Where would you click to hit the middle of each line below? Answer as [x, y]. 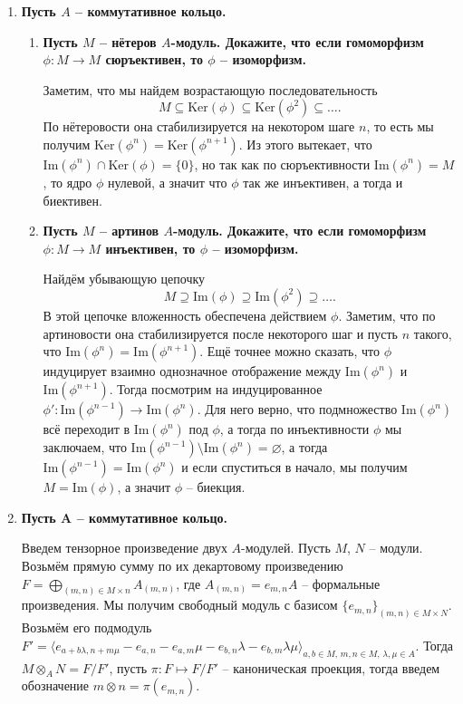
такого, [433, 333]
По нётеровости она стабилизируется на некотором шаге [199, 126]
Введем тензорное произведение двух [124, 548]
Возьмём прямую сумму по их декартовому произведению [182, 565]
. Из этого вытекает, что [305, 144]
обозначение [55, 685]
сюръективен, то [154, 59]
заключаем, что [85, 447]
